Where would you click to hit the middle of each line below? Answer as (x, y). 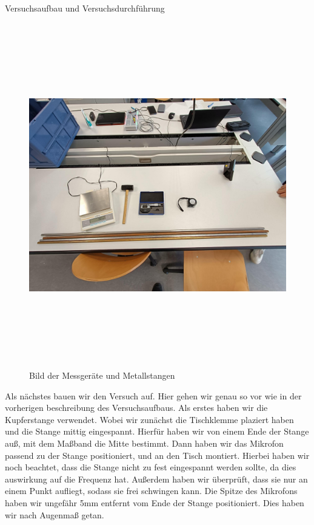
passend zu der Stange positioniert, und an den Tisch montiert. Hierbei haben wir (157, 455)
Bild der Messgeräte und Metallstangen (102, 375)
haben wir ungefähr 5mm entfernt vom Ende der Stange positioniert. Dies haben (155, 503)
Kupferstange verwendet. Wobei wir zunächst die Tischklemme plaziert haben (149, 419)
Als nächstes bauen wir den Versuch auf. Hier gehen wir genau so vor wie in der (153, 395)
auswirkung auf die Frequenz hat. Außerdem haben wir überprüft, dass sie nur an (156, 479)
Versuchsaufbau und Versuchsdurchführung (85, 8)
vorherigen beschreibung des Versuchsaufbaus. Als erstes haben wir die (136, 408)
